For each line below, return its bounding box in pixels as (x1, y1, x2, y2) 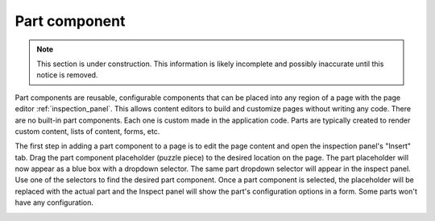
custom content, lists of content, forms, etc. (14, 126, 160, 136)
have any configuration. (14, 198, 94, 207)
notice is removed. (36, 70, 98, 80)
